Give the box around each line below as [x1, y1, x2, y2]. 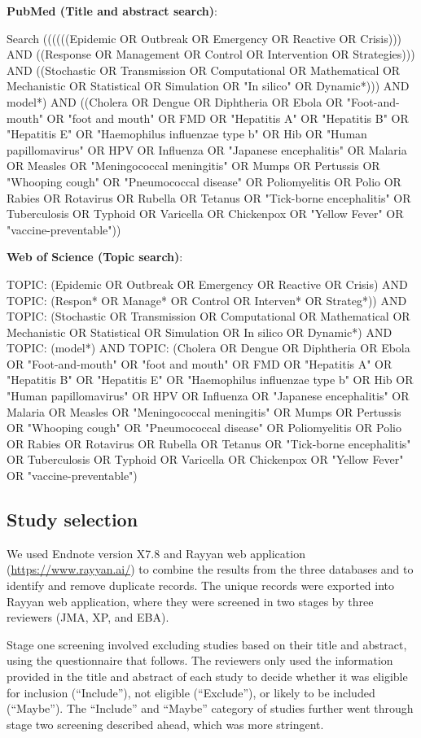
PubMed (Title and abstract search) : [7, 2, 217, 19]
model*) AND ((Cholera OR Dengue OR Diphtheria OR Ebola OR [7, 93, 344, 110]
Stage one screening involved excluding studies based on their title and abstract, [7, 635, 407, 653]
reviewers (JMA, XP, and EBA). [7, 609, 169, 626]
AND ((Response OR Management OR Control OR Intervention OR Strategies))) [7, 46, 415, 63]
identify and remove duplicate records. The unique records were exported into [7, 577, 395, 594]
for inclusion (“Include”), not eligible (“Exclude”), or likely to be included [7, 683, 375, 701]
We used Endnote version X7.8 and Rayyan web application [7, 544, 305, 561]
